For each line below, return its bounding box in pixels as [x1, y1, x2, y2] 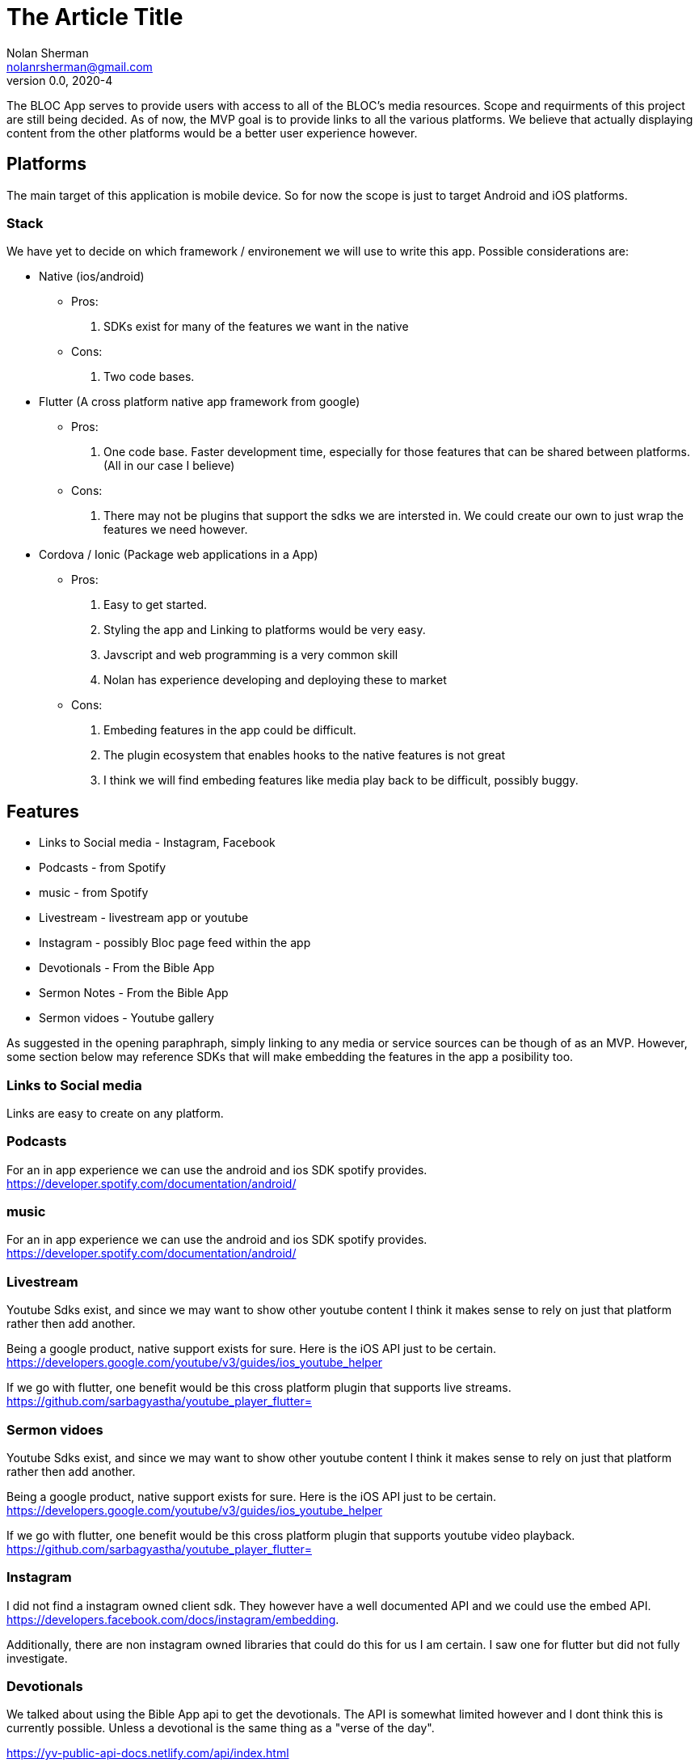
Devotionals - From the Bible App [39, 961, 215, 975]
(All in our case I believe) [103, 459, 235, 473]
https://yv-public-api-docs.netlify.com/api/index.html [6, 1746, 289, 1761]
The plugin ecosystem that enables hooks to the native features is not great [103, 748, 506, 763]
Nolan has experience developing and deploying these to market [103, 673, 447, 687]
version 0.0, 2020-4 [6, 73, 113, 87]
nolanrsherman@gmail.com [6, 59, 153, 74]
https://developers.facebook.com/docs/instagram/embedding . [6, 1612, 339, 1626]
